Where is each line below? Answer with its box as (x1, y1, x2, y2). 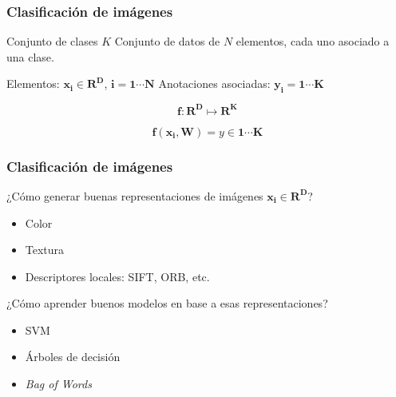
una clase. (6, 48, 54, 65)
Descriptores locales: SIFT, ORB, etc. (25, 268, 210, 284)
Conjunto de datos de (114, 33, 220, 50)
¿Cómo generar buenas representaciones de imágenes (6, 187, 263, 204)
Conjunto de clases (6, 33, 98, 50)
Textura (25, 241, 65, 258)
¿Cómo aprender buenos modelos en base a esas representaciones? (6, 295, 328, 312)
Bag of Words (25, 375, 92, 392)
